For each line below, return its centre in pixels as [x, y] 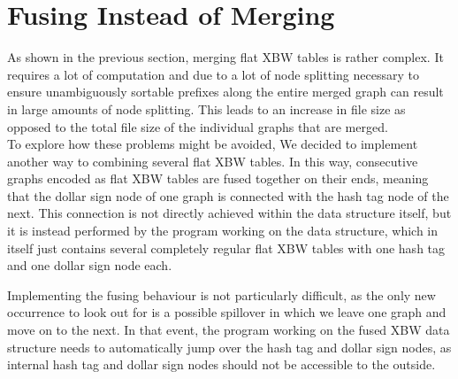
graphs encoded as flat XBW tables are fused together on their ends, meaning [218, 178]
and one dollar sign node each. [90, 265]
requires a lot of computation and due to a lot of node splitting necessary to [213, 74]
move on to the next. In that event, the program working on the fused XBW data [229, 330]
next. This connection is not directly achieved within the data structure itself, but [229, 213]
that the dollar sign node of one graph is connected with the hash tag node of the [228, 195]
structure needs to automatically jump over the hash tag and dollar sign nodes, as [229, 347]
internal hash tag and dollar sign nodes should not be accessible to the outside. [221, 364]
